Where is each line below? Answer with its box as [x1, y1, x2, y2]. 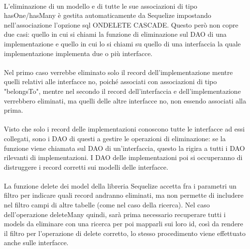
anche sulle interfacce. [4, 237, 69, 248]
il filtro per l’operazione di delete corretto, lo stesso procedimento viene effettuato [4, 228, 246, 238]
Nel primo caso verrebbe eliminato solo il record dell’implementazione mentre [4, 67, 233, 77]
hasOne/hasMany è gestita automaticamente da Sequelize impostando [4, 10, 211, 20]
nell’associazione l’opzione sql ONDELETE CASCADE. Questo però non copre [4, 19, 238, 29]
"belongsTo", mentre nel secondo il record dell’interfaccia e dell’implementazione [4, 86, 241, 96]
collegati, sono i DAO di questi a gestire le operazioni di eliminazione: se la [4, 133, 226, 143]
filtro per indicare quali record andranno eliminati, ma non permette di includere [4, 190, 244, 200]
